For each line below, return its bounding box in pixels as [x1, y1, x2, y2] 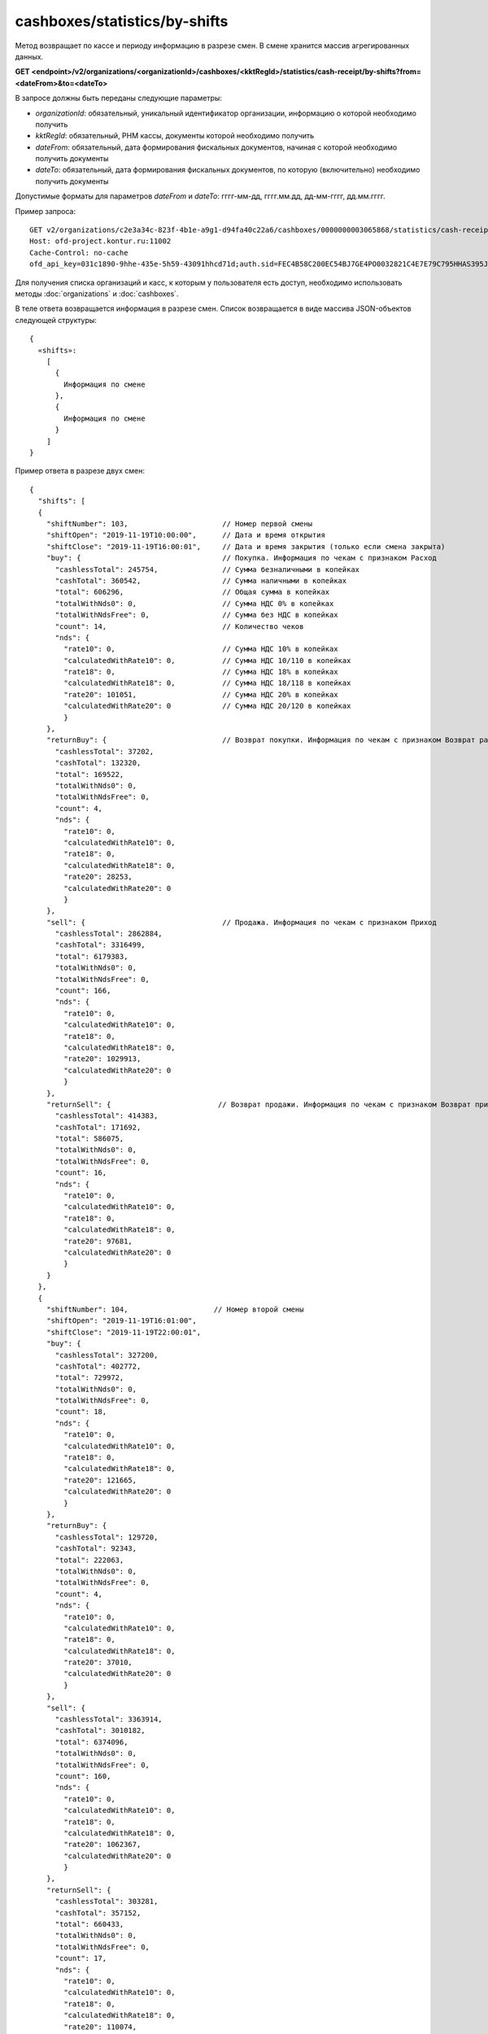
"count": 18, [54, 1408, 107, 1416]
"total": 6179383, [54, 952, 129, 961]
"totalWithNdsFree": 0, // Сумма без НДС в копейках [54, 610, 338, 620]
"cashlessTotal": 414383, [54, 1111, 159, 1120]
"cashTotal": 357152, [54, 1908, 142, 1918]
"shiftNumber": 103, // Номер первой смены [46, 519, 313, 528]
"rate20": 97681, [63, 1237, 133, 1246]
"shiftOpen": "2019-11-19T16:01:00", [46, 1316, 197, 1325]
